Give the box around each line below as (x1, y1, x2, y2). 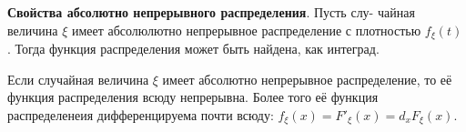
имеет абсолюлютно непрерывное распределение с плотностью (71, 20, 421, 39)
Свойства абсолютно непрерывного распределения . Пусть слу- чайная (7, 3, 415, 21)
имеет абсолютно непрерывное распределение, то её (162, 69, 452, 88)
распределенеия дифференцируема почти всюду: (7, 105, 274, 124)
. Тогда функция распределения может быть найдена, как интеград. (7, 39, 380, 58)
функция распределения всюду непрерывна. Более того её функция (7, 87, 379, 107)
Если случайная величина (7, 69, 149, 88)
